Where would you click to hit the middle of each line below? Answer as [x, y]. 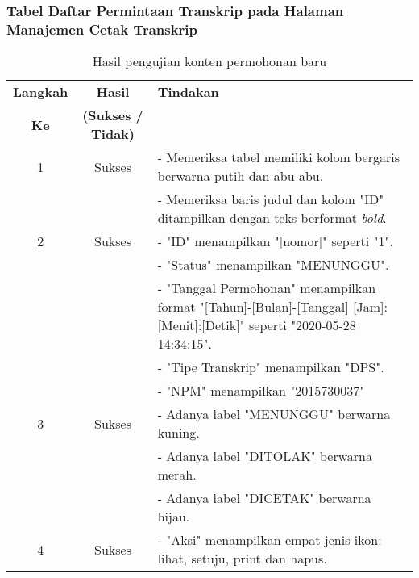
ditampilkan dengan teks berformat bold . [272, 218]
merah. [177, 475]
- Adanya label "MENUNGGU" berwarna [274, 414]
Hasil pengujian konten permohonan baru [209, 61]
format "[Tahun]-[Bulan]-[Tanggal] [253, 307]
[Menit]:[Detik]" [201, 325]
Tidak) [113, 134]
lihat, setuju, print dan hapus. [242, 559]
